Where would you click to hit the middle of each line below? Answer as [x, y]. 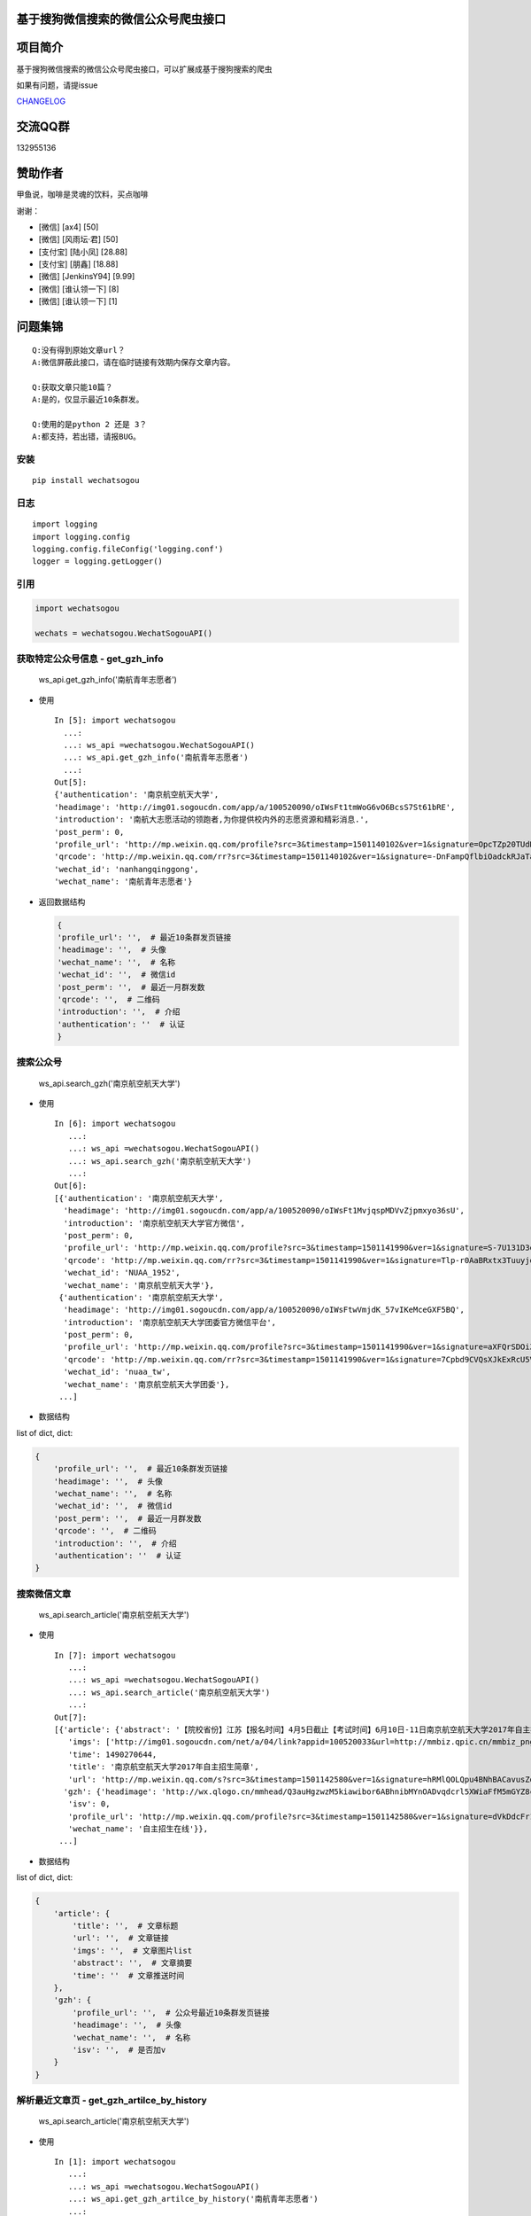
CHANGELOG [41, 101]
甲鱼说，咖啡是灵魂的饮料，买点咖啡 [82, 194]
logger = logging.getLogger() [98, 562]
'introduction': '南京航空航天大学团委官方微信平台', [170, 1322]
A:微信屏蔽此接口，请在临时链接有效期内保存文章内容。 [134, 363]
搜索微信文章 [44, 1594]
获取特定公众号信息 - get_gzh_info [90, 659]
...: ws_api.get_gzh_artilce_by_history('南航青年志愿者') [193, 2199]
